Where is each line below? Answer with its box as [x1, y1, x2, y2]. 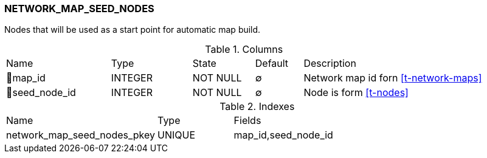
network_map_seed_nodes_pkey [6, 129, 156, 142]
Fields [233, 114, 261, 127]
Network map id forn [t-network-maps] [303, 72, 482, 84]
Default [255, 57, 289, 70]
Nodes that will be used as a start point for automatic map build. [4, 24, 261, 35]
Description [303, 57, 356, 70]
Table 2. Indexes [219, 100, 295, 113]
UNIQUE [157, 129, 196, 142]
